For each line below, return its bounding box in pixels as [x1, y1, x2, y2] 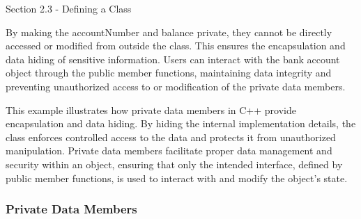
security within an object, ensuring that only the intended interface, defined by [6, 156, 343, 171]
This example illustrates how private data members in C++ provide [6, 102, 296, 117]
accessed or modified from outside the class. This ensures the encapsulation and [6, 38, 346, 53]
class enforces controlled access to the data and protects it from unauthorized [6, 129, 336, 144]
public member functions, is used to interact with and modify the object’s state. [6, 170, 348, 185]
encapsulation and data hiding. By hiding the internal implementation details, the [6, 116, 356, 131]
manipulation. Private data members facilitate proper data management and [6, 143, 332, 158]
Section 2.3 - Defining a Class [6, 1, 132, 15]
